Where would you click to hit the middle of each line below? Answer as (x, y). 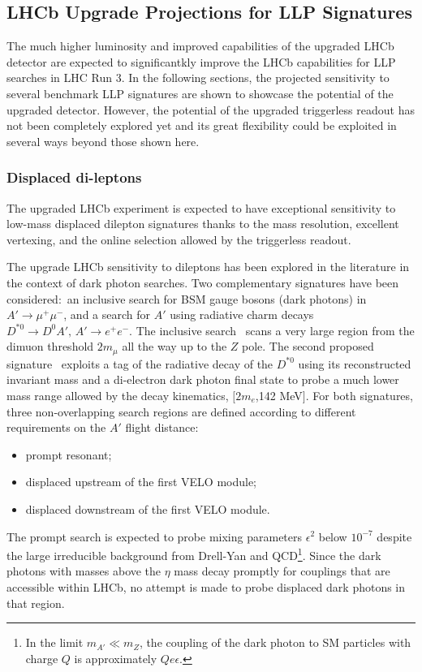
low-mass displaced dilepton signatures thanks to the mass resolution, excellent (203, 224)
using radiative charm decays (242, 314)
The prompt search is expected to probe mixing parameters (155, 536)
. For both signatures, (359, 395)
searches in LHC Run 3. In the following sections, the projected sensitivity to (198, 78)
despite (394, 536)
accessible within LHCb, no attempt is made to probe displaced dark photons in (206, 586)
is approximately (116, 658)
